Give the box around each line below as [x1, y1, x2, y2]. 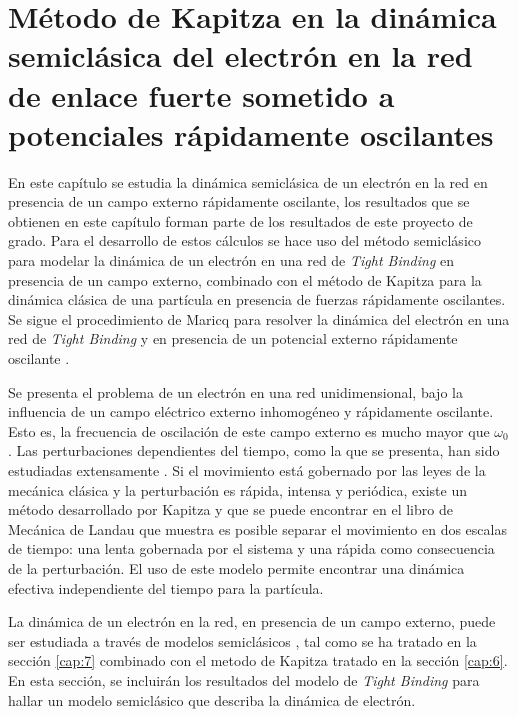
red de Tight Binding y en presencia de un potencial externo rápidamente [8, 328, 458, 349]
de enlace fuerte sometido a [8, 74, 395, 115]
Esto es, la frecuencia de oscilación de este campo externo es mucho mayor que [8, 420, 490, 441]
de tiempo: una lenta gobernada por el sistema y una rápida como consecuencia [8, 538, 495, 559]
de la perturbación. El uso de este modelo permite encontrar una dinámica [8, 557, 465, 578]
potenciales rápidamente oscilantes [8, 113, 494, 154]
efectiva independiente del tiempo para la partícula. [8, 577, 324, 598]
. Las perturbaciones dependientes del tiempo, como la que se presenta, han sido [8, 440, 500, 461]
